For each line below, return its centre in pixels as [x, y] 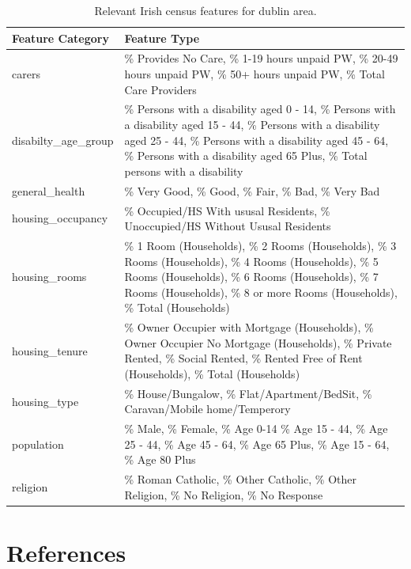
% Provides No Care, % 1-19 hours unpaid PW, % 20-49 [261, 58]
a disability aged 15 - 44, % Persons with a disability [252, 125]
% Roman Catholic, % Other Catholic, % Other [240, 479]
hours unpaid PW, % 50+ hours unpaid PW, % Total [255, 74]
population [38, 444]
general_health [49, 190]
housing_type [45, 401]
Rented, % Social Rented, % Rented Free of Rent [243, 358]
